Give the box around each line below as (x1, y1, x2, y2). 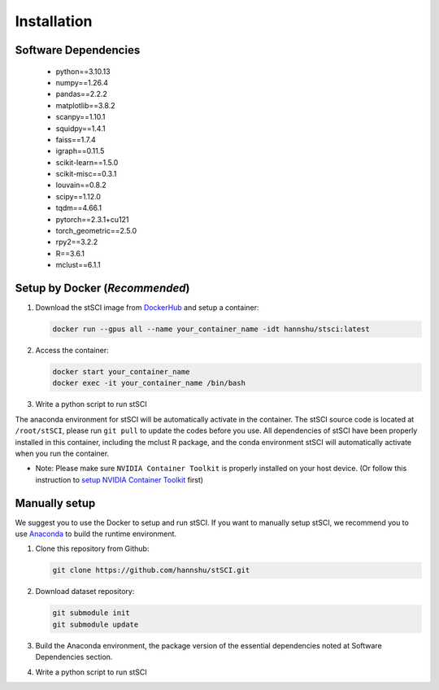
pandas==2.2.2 (55, 90, 107, 99)
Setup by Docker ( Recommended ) (15, 282, 190, 295)
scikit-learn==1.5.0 (55, 157, 119, 167)
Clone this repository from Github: (35, 544, 150, 553)
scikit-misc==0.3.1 (55, 169, 117, 179)
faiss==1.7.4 (55, 134, 97, 144)
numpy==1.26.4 (55, 77, 109, 87)
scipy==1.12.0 (55, 191, 102, 201)
